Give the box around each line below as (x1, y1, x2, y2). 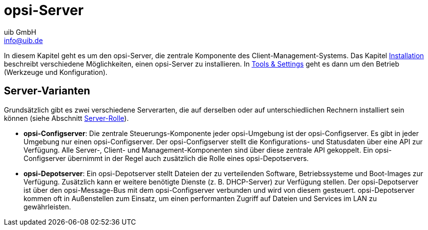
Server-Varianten (4, 85, 90, 97)
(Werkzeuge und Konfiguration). (4, 68, 108, 76)
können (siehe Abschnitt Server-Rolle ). (4, 114, 129, 122)
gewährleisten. (24, 202, 71, 211)
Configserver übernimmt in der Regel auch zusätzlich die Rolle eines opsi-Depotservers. (24, 154, 309, 162)
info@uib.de (4, 36, 43, 45)
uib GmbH (4, 27, 36, 36)
